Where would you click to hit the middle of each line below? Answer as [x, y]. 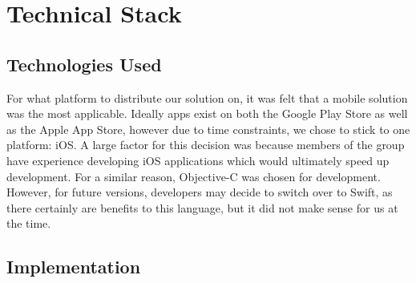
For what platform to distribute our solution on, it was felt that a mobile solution [207, 97]
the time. [29, 223]
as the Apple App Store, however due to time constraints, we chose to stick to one [208, 129]
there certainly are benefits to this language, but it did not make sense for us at [202, 207]
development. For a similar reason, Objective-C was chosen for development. [194, 176]
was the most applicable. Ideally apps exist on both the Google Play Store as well [207, 113]
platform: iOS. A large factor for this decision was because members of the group [206, 145]
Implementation [74, 267]
